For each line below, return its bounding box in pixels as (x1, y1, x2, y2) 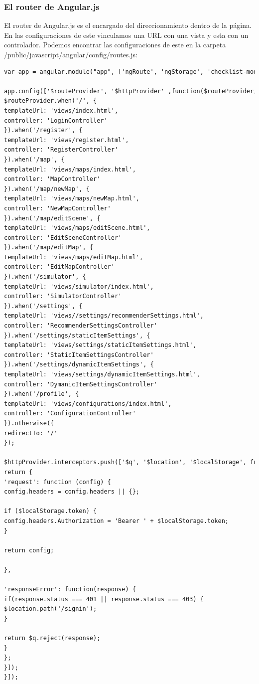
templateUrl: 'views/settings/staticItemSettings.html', (4, 342, 197, 349)
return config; (4, 546, 54, 554)
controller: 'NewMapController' (4, 204, 111, 212)
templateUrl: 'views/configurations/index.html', (4, 400, 172, 407)
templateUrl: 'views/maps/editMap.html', (4, 253, 143, 261)
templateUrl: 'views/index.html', (4, 107, 119, 114)
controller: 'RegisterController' (4, 146, 119, 154)
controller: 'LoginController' (4, 117, 108, 124)
